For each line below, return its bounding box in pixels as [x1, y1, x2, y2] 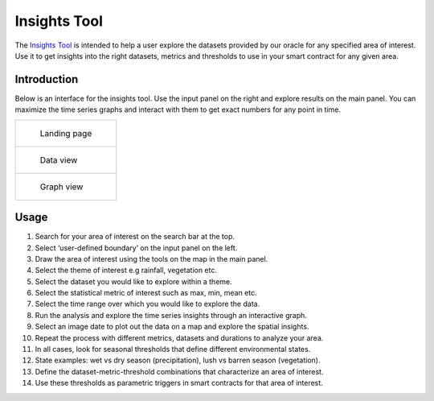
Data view [39, 154, 78, 165]
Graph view [39, 181, 84, 192]
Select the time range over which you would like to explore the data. [35, 299, 260, 309]
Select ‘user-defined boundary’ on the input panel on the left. [35, 242, 238, 253]
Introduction [14, 72, 79, 86]
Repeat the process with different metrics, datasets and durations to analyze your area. [35, 333, 324, 342]
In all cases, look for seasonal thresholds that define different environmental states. [35, 345, 311, 354]
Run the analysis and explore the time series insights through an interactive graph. [35, 310, 307, 320]
